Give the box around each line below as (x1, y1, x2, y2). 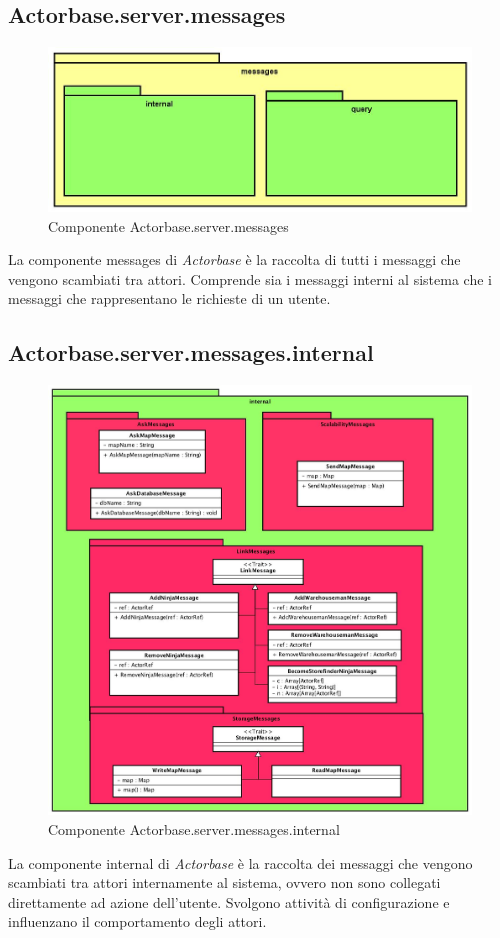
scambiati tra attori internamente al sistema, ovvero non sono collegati (8, 872, 441, 893)
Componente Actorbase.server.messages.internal (48, 819, 340, 840)
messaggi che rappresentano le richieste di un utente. (8, 288, 331, 309)
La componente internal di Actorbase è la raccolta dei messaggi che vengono (8, 852, 473, 873)
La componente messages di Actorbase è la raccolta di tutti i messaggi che (8, 249, 461, 270)
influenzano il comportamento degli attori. (8, 911, 267, 932)
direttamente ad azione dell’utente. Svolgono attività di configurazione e (8, 891, 450, 912)
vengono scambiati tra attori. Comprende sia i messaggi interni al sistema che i (8, 268, 492, 289)
